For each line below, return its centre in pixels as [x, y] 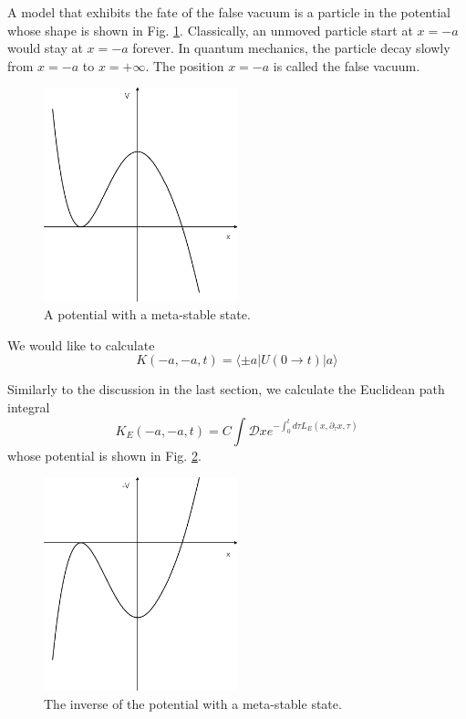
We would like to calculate [81, 344]
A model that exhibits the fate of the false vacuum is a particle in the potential [229, 12]
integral [29, 406]
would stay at [45, 48]
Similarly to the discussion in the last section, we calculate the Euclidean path [226, 389]
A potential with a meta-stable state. [147, 314]
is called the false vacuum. [347, 65]
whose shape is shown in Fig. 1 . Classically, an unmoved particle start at [210, 30]
